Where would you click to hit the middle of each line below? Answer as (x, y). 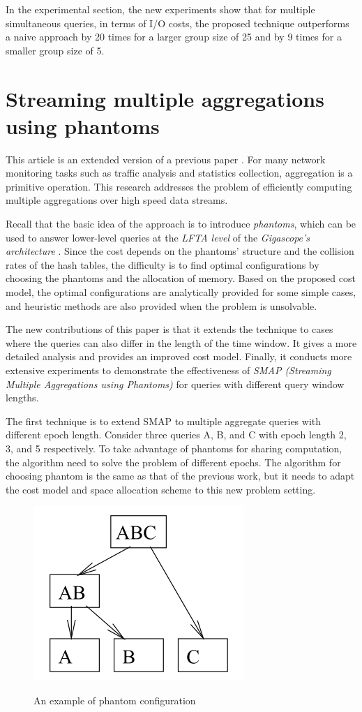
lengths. (22, 398)
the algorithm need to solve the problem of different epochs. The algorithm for (173, 462)
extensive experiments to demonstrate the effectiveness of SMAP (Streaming (168, 370)
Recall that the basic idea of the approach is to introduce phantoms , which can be (181, 224)
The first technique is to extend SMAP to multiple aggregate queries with (164, 421)
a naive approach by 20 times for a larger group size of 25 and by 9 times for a (174, 37)
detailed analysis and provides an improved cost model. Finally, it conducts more (179, 356)
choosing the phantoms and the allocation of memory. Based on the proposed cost (181, 278)
